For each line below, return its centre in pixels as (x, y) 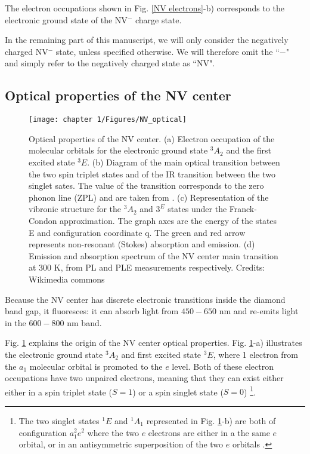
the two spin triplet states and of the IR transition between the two (152, 174)
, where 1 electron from (255, 354)
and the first (249, 150)
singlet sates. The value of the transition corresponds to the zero (146, 185)
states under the (197, 209)
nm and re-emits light (259, 311)
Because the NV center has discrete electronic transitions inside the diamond (145, 299)
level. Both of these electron (223, 366)
